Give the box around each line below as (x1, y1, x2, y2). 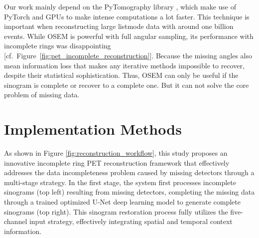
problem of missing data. (4, 89, 80, 100)
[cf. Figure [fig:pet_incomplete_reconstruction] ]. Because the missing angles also (4, 50, 252, 60)
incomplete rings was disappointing (4, 40, 111, 51)
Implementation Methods (4, 119, 182, 139)
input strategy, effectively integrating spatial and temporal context (29, 216, 233, 227)
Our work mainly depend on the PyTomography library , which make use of (4, 1, 237, 11)
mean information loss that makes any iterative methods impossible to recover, (4, 60, 245, 70)
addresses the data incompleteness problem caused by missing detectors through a (4, 167, 255, 178)
